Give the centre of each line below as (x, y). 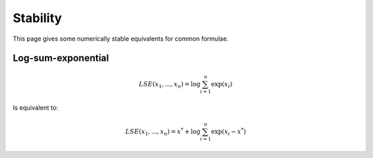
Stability (37, 18)
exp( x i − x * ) (229, 132)
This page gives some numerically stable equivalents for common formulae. (121, 39)
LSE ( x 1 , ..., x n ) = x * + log (163, 132)
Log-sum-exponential (61, 58)
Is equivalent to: (36, 108)
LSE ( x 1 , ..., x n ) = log (170, 85)
